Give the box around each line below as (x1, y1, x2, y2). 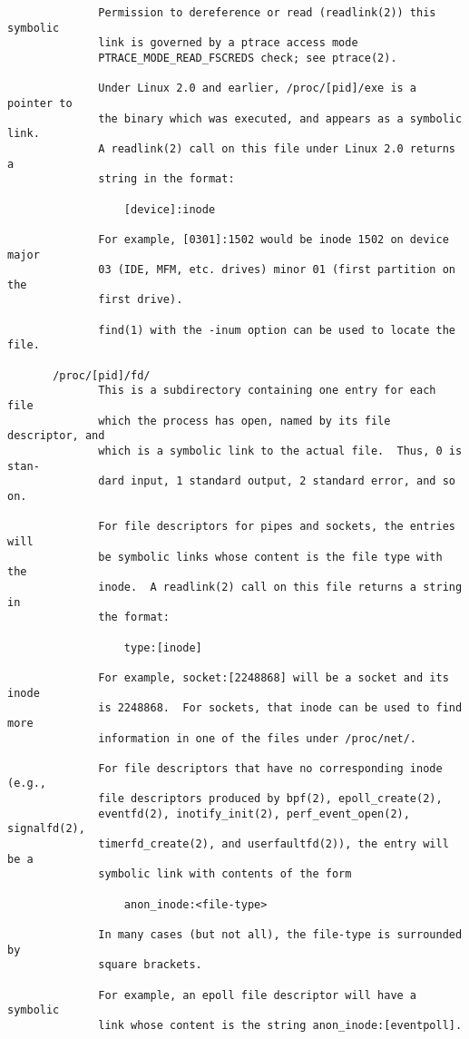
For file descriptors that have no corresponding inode (98, 761, 443, 775)
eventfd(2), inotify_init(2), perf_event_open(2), (98, 807, 410, 820)
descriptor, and (7, 429, 105, 443)
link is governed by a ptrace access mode (98, 36, 358, 50)
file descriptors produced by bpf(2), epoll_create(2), (98, 792, 443, 806)
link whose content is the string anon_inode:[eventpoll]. (98, 1018, 463, 1032)
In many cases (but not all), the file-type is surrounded (98, 928, 463, 942)
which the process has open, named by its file (98, 414, 391, 427)
